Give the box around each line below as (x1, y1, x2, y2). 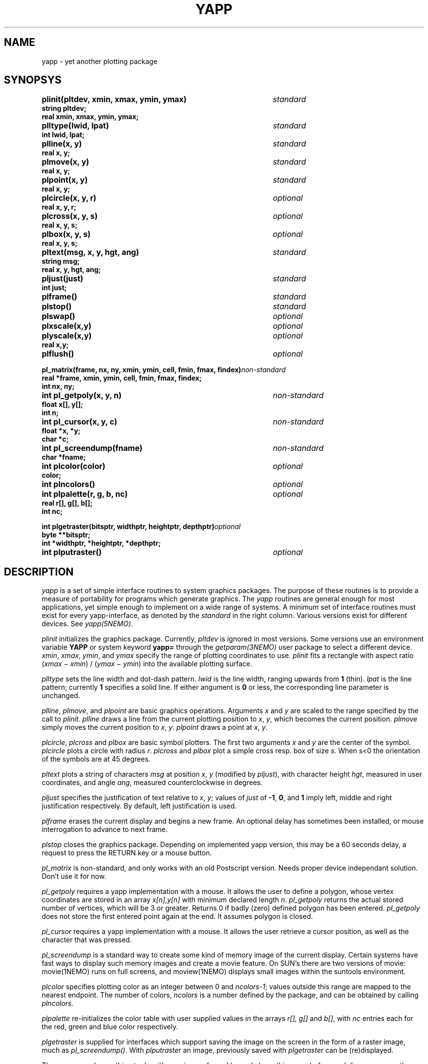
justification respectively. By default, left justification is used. (42, 802, 237, 810)
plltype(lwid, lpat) (42, 121, 109, 131)
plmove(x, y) (42, 157, 89, 167)
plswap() (42, 311, 75, 321)
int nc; (42, 507, 63, 516)
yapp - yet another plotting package (42, 57, 158, 65)
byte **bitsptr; (42, 531, 90, 539)
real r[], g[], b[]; (42, 499, 93, 508)
